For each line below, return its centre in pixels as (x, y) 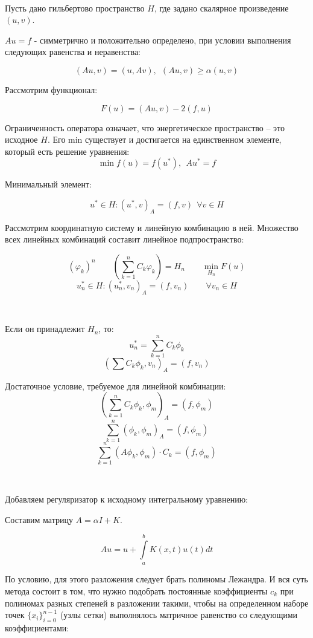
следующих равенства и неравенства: (73, 52)
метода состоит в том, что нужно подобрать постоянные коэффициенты (136, 591)
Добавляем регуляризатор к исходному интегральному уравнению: (127, 499)
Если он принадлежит (45, 329)
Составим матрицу (39, 519)
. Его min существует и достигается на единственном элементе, (164, 139)
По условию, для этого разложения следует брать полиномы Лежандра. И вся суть (156, 579)
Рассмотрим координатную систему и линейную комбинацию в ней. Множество (152, 227)
